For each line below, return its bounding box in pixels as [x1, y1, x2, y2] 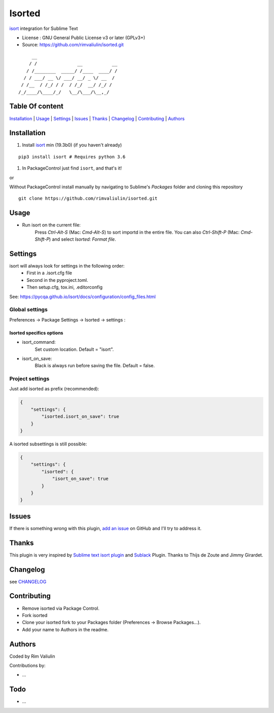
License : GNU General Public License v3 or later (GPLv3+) [22, 35, 146, 41]
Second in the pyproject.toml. [26, 277, 88, 283]
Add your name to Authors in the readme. [22, 626, 109, 632]
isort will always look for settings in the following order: [9, 263, 125, 269]
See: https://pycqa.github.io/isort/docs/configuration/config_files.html [9, 294, 156, 300]
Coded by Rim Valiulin [9, 653, 55, 659]
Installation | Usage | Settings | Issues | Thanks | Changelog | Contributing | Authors [9, 115, 185, 121]
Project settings [9, 375, 50, 382]
